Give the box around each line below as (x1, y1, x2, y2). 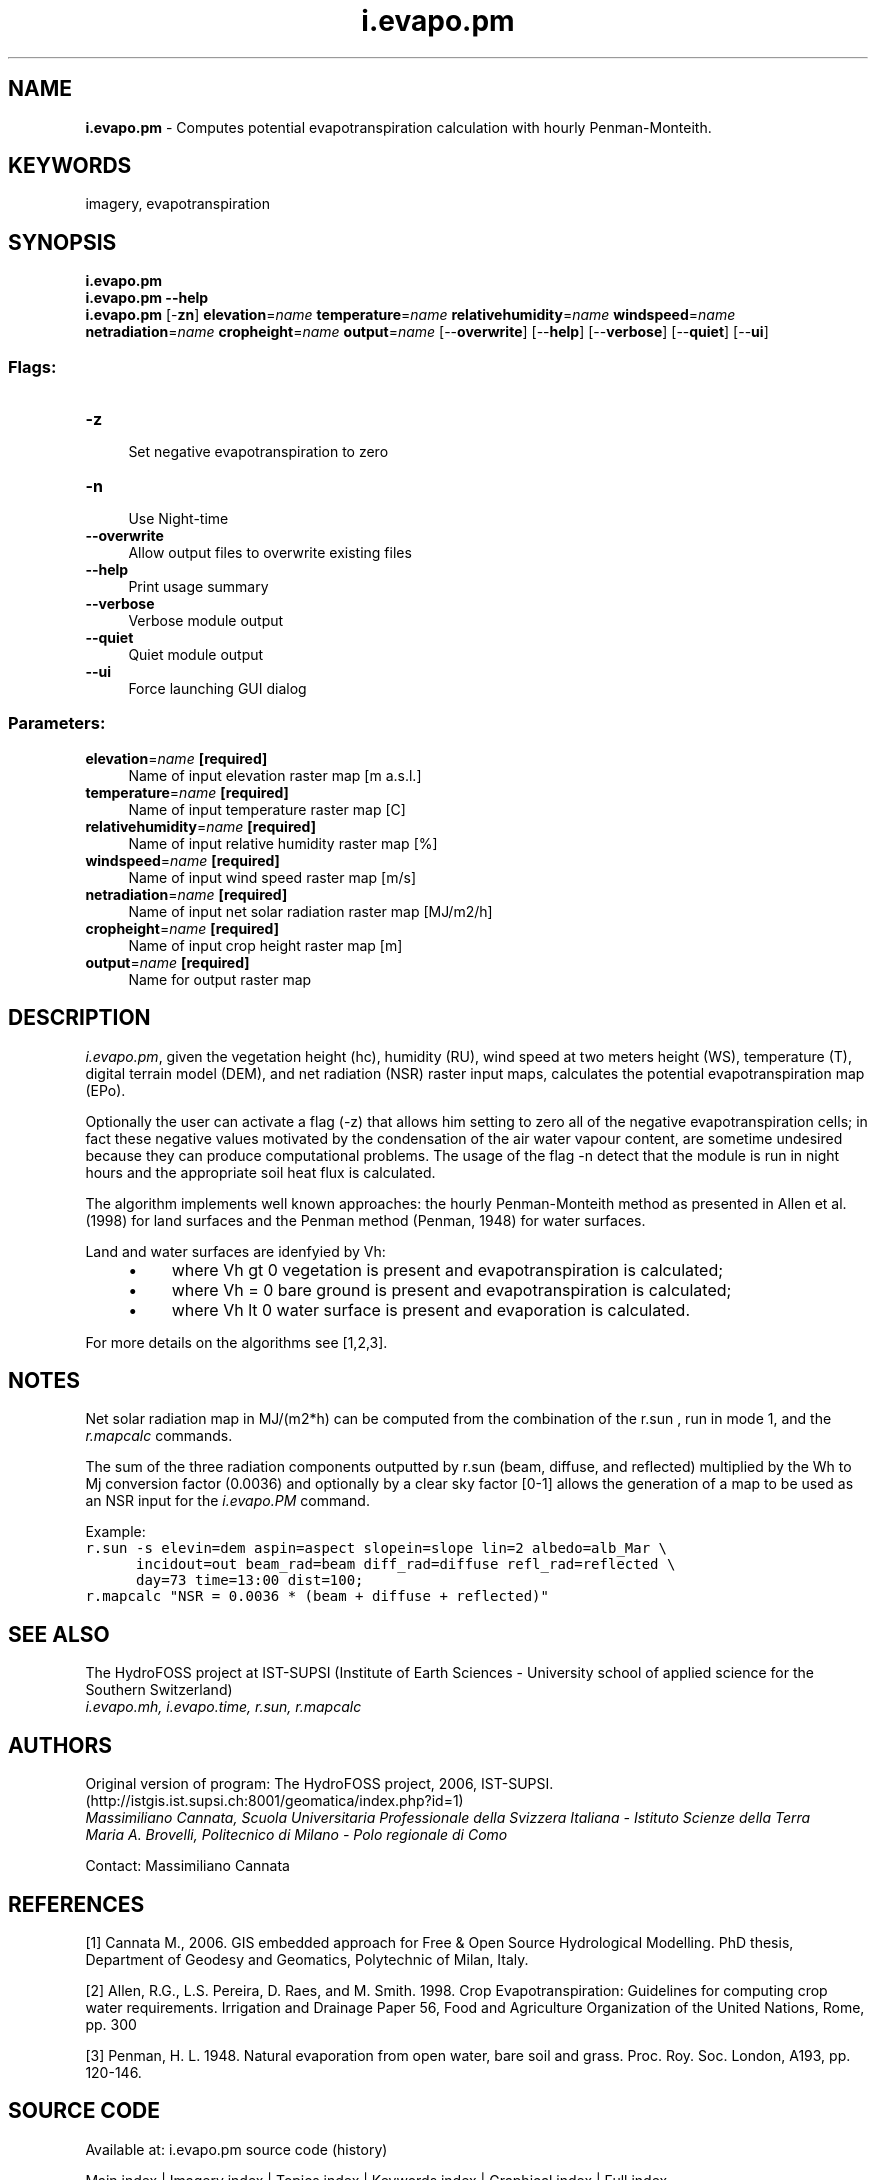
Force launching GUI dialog (128, 680, 307, 698)
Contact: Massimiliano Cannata (85, 1857, 290, 1875)
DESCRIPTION (8, 1005, 151, 1031)
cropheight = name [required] (85, 919, 279, 937)
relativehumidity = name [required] (85, 817, 316, 835)
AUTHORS (8, 1732, 113, 1758)
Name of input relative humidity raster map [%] (128, 834, 438, 852)
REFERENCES (8, 1891, 145, 1917)
